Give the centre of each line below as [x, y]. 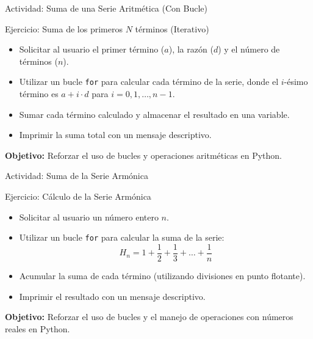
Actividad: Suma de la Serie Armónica [77, 176]
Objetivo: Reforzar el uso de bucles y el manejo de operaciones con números [149, 317]
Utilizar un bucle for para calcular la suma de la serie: [122, 237]
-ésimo [296, 82]
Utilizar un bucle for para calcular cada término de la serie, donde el [149, 82]
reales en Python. [38, 328]
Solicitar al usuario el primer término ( [92, 49]
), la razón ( [191, 49]
